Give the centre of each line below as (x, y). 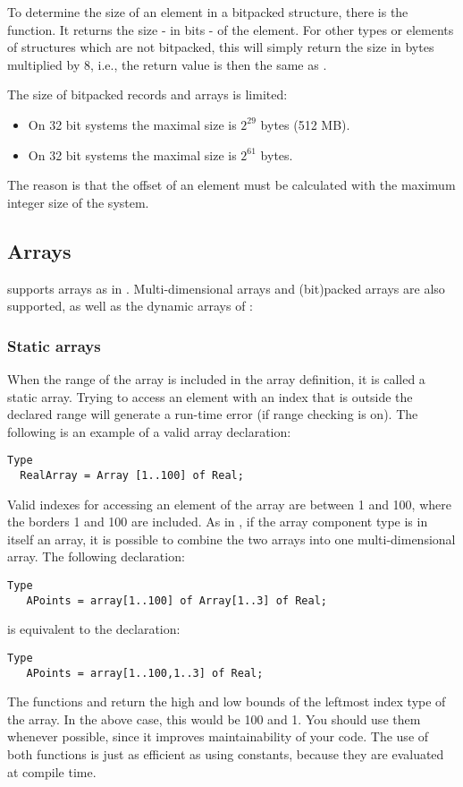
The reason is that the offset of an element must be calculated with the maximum (231, 185)
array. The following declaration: (96, 556)
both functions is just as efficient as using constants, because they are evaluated (226, 754)
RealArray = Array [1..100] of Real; (132, 475)
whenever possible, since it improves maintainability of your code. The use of (218, 736)
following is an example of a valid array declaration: (149, 431)
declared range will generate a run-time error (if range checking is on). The (213, 414)
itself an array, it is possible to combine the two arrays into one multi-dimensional (231, 539)
